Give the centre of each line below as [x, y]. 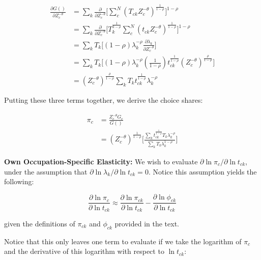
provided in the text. [147, 223]
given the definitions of [40, 223]
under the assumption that [46, 171]
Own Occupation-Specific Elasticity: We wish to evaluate [101, 161]
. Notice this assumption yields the [202, 171]
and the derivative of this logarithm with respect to [84, 251]
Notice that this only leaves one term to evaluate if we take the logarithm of [123, 241]
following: [19, 181]
